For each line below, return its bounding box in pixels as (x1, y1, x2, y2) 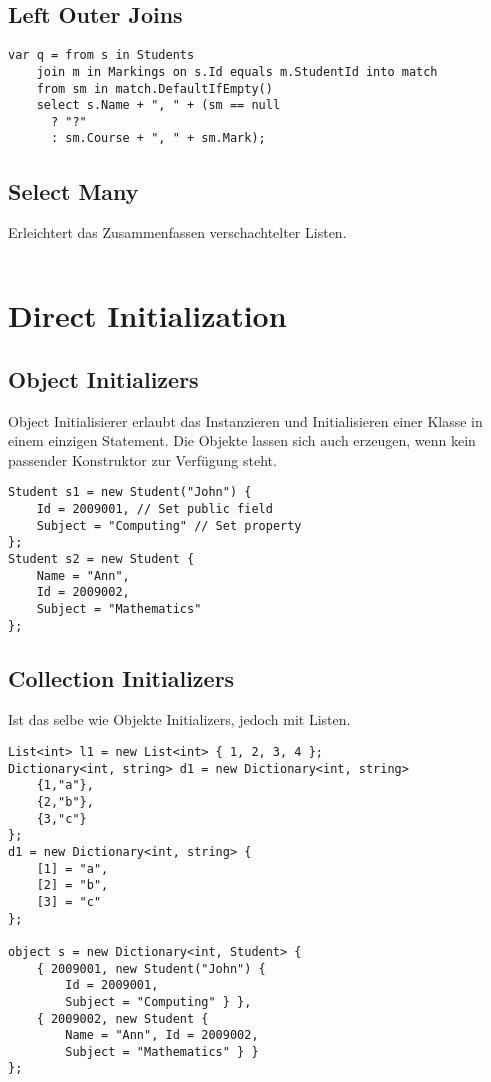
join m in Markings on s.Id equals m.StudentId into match (36, 64, 438, 79)
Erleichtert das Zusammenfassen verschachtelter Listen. (8, 222, 347, 243)
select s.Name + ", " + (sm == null (36, 98, 281, 113)
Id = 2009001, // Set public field (36, 501, 273, 516)
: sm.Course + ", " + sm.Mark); (50, 131, 266, 146)
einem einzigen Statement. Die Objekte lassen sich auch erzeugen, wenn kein (8, 430, 476, 451)
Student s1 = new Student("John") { (8, 485, 252, 500)
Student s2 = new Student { (8, 551, 195, 566)
